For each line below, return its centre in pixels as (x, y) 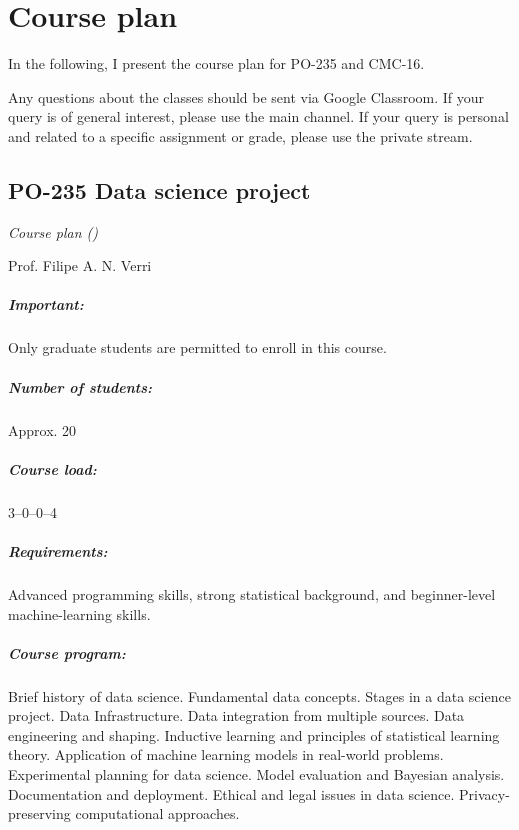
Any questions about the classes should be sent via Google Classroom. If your (246, 96)
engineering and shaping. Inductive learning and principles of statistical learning (254, 734)
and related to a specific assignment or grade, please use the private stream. (240, 135)
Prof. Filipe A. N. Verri (80, 265)
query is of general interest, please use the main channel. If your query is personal (258, 116)
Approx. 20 (42, 429)
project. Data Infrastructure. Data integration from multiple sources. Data (236, 715)
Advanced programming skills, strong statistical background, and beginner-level (252, 593)
